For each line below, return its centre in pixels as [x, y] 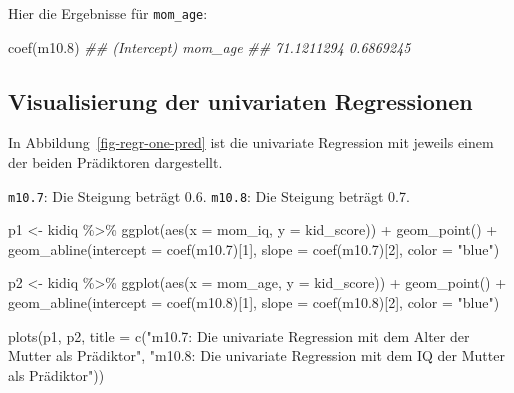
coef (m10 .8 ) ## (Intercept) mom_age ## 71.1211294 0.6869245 [209, 46]
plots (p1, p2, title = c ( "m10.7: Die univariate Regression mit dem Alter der [239, 335]
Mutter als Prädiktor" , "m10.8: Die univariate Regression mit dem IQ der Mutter [256, 355]
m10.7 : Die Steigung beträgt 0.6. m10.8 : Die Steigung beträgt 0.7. [209, 195]
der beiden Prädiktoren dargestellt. [115, 162]
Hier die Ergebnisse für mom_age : [108, 13]
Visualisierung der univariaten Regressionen [240, 100]
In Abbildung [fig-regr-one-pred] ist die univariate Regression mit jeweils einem [251, 142]
